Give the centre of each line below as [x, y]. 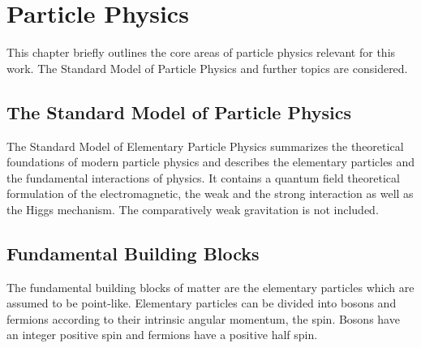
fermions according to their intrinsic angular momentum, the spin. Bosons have [203, 318]
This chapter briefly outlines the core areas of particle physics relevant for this [201, 52]
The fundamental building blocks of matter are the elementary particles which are [210, 287]
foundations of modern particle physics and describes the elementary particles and [211, 162]
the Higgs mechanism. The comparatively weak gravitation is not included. [193, 209]
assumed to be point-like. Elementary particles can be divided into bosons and [202, 303]
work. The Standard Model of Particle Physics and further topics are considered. [207, 68]
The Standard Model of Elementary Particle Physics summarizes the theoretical [205, 146]
